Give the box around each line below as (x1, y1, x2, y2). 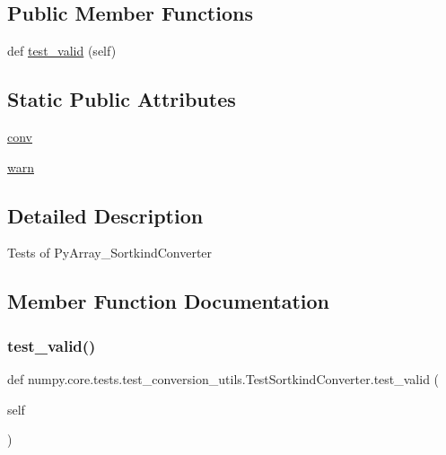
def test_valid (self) (7, 41, 117, 60)
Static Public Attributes (7, 85, 236, 113)
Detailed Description (7, 201, 204, 229)
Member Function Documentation (7, 287, 330, 315)
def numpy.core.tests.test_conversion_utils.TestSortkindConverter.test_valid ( (7, 369, 440, 388)
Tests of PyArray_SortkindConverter (7, 243, 213, 262)
